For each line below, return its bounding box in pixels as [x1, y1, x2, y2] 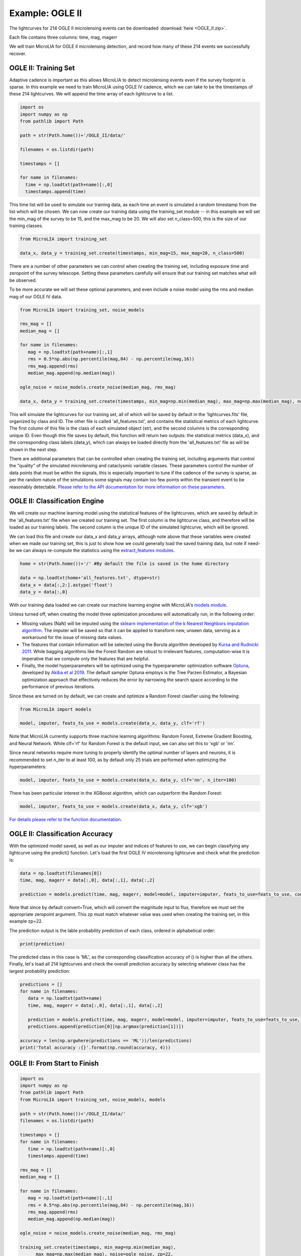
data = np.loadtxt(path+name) [28, 995, 102, 1001]
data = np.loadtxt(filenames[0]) [20, 870, 102, 876]
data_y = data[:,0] [20, 589, 68, 595]
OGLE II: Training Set [9, 63, 75, 72]
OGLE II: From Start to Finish [9, 1059, 99, 1068]
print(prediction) [20, 941, 65, 947]
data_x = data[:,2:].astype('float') [20, 582, 113, 588]
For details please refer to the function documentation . [9, 816, 122, 822]
